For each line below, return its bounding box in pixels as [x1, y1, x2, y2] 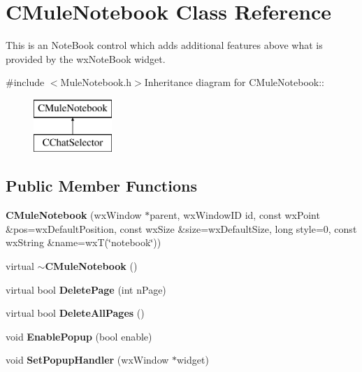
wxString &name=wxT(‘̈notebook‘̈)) [6, 235, 161, 250]
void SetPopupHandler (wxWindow [6, 352, 169, 367]
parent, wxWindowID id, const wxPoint [150, 208, 320, 222]
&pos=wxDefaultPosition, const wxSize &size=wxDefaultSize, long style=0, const [6, 221, 357, 236]
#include [6, 75, 45, 90]
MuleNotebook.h [60, 75, 132, 90]
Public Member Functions [6, 175, 197, 196]
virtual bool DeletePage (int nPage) [6, 282, 166, 296]
